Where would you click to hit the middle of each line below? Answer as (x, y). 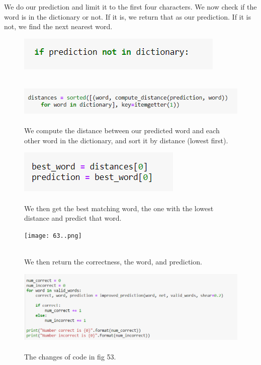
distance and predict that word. (73, 218)
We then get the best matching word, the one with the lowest (119, 208)
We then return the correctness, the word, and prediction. (113, 261)
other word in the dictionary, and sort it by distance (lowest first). (126, 140)
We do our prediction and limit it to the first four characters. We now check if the (130, 7)
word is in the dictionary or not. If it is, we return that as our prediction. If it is (127, 16)
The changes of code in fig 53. (70, 356)
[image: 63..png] (53, 236)
